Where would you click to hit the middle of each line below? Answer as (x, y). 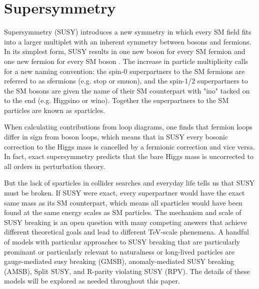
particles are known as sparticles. (54, 110)
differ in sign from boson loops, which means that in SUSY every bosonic (116, 137)
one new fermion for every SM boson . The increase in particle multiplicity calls (126, 61)
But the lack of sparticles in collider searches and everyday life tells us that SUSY (129, 183)
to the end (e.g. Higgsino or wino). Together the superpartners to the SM (116, 100)
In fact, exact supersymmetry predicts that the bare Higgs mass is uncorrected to (129, 156)
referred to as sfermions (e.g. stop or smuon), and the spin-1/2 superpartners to (126, 81)
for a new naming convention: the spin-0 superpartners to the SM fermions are (124, 71)
